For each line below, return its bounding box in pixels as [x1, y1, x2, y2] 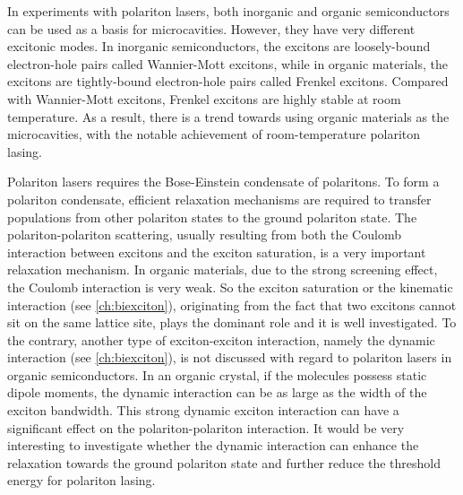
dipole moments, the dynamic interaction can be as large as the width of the [7, 383, 427, 402]
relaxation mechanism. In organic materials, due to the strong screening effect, [7, 260, 438, 279]
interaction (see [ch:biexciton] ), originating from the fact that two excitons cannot [7, 295, 457, 314]
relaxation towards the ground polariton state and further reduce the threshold [7, 453, 441, 472]
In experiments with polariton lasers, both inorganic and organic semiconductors [7, 2, 450, 20]
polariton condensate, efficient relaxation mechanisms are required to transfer [7, 189, 432, 208]
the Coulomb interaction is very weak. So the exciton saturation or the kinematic [7, 277, 453, 296]
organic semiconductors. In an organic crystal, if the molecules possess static [7, 365, 427, 384]
